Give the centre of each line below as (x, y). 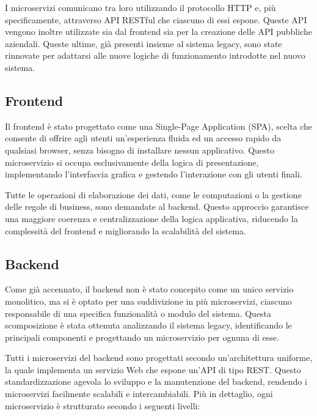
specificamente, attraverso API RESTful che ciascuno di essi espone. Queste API (156, 19)
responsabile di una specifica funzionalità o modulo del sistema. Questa (138, 313)
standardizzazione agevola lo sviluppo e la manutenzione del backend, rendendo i (156, 381)
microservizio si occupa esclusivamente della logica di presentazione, (132, 162)
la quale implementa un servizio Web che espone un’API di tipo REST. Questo (153, 369)
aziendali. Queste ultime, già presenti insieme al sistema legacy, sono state (144, 43)
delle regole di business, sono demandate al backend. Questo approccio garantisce (157, 206)
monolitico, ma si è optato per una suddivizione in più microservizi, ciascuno (148, 301)
